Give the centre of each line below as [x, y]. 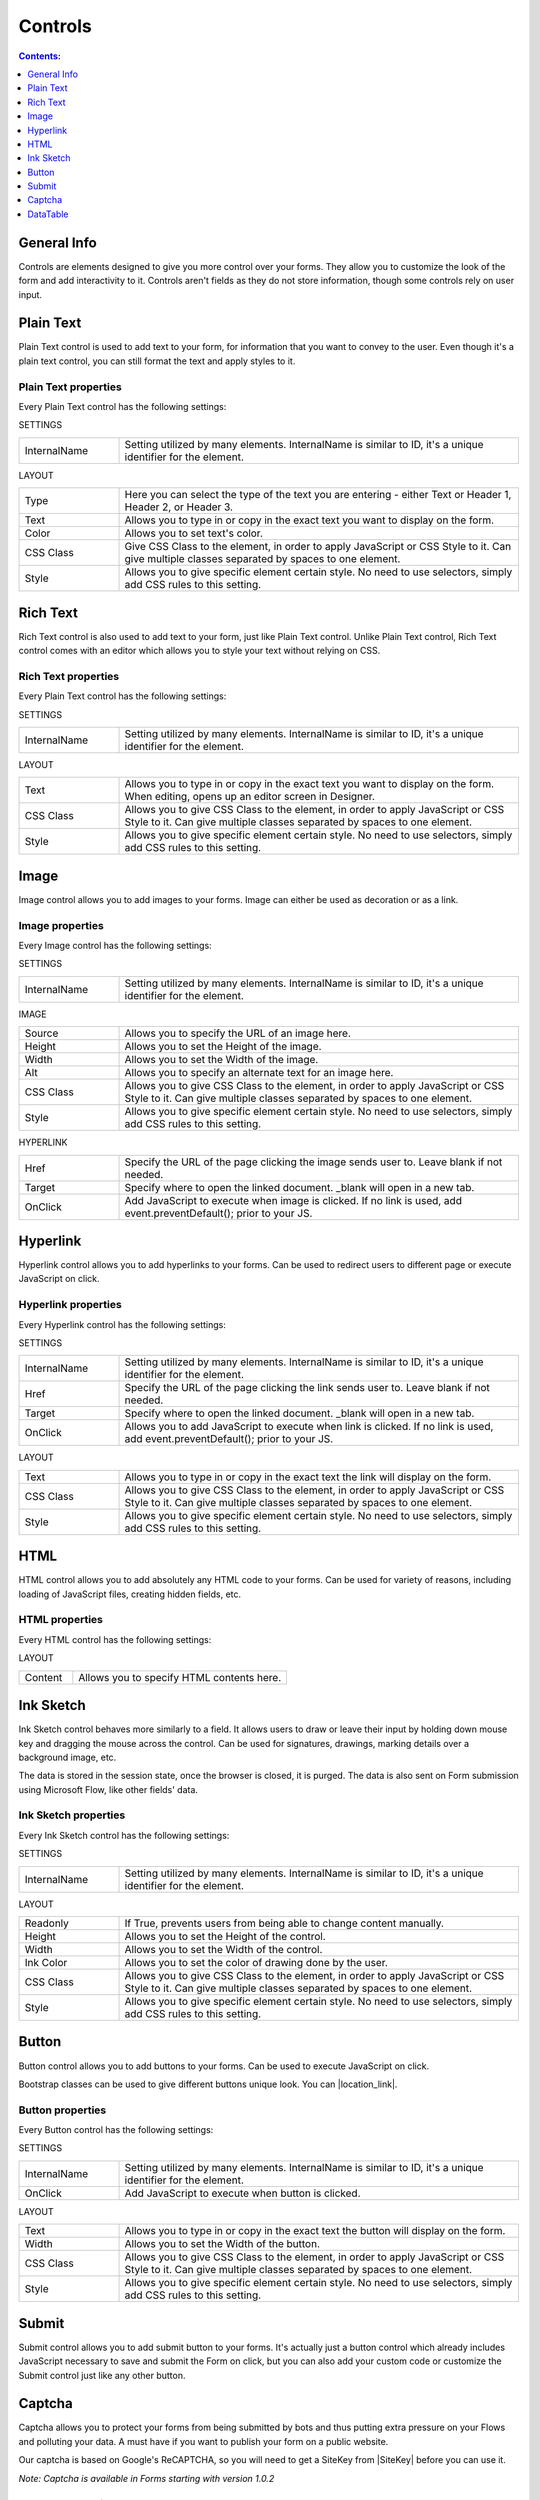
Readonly [47, 1923]
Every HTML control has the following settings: [115, 1639]
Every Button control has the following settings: [116, 2130]
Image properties [61, 925]
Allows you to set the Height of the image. [223, 1047]
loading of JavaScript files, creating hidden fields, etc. [130, 1594]
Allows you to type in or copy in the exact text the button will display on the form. [315, 2231]
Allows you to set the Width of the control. [223, 1950]
